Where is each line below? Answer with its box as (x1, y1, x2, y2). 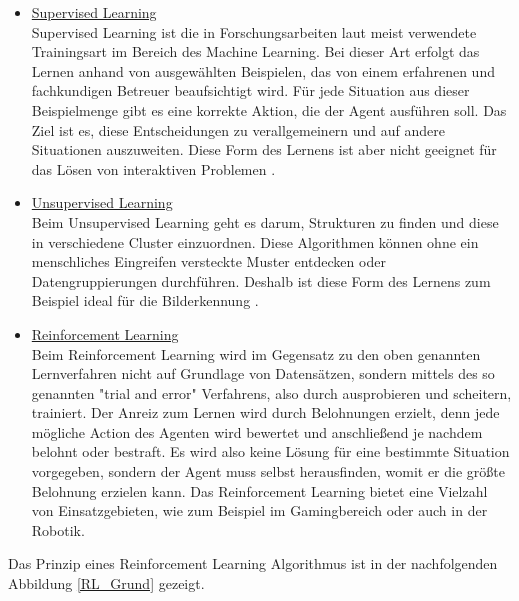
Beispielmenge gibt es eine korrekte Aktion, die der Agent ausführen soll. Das (31, 99, 507, 120)
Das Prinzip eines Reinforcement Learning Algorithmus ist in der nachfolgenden (8, 553, 498, 574)
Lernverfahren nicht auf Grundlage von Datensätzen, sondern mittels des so (31, 363, 495, 384)
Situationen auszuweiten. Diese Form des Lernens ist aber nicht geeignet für (31, 139, 497, 160)
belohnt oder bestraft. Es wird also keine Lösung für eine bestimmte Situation (31, 441, 510, 462)
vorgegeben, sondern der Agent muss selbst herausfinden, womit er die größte (31, 461, 505, 482)
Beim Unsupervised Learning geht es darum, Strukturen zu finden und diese (31, 211, 499, 232)
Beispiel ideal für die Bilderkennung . (31, 290, 259, 311)
